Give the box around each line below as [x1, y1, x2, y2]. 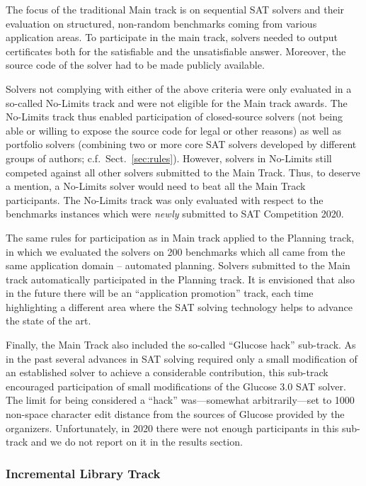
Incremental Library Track [6, 464, 161, 482]
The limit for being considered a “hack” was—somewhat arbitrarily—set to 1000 [6, 392, 355, 407]
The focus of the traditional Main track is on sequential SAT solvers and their [6, 2, 345, 16]
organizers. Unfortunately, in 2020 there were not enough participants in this [6, 420, 339, 435]
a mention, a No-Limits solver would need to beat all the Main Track [6, 179, 306, 193]
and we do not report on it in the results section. [30, 434, 243, 449]
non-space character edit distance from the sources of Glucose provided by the [6, 407, 345, 422]
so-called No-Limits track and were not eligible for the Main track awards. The [6, 95, 348, 110]
